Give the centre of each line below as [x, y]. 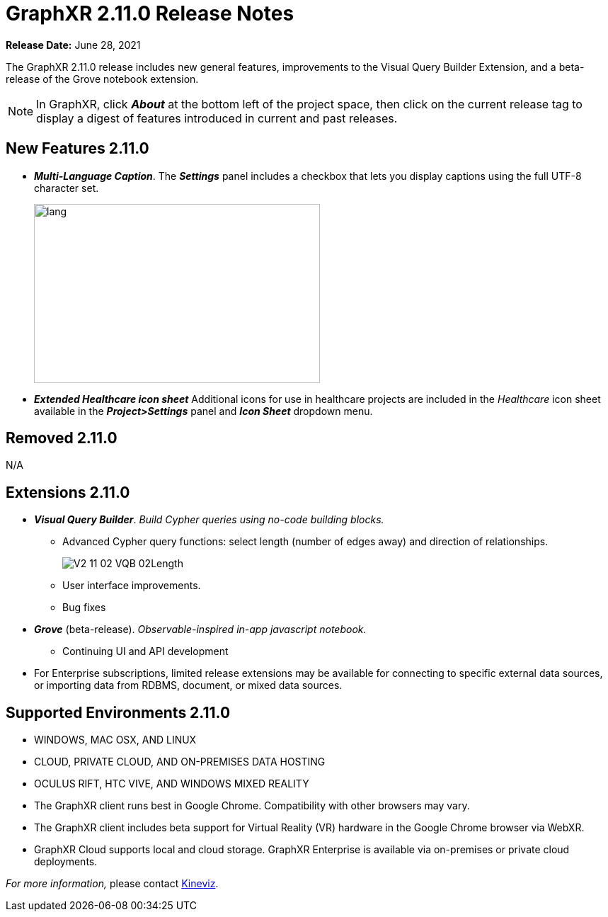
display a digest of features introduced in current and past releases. [217, 118]
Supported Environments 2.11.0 [118, 712]
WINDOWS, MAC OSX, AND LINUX [115, 740]
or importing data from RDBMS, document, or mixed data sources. [188, 685]
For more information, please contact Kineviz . [112, 884]
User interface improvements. [132, 586]
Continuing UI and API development [145, 651]
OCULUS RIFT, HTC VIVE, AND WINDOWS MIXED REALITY [172, 784]
